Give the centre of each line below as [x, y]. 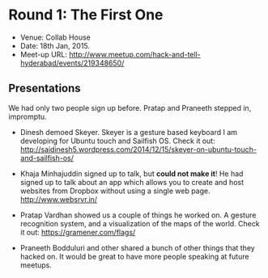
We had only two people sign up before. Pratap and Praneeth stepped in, [130, 107]
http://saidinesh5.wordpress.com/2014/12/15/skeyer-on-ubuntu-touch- [138, 149]
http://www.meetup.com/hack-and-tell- [134, 54]
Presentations [45, 88]
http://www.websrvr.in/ [59, 199]
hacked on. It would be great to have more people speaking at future [134, 256]
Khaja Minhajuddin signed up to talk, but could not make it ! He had [132, 173]
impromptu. [28, 116]
